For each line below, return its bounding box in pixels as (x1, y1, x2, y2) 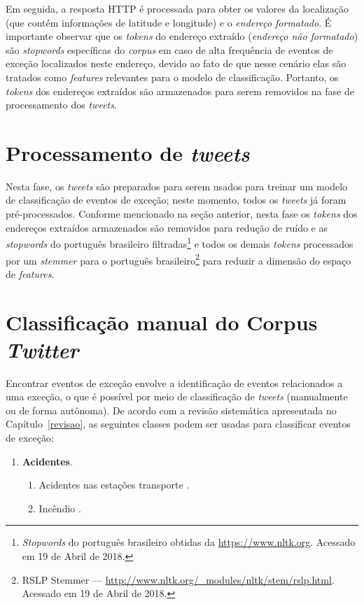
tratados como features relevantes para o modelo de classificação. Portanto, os (6, 69, 339, 84)
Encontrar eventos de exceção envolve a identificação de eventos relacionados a (6, 375, 343, 390)
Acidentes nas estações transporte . (38, 477, 190, 492)
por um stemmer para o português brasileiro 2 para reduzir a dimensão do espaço (6, 251, 351, 267)
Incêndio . (38, 500, 81, 515)
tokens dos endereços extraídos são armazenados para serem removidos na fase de (6, 83, 354, 98)
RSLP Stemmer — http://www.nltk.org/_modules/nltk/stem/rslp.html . (22, 572, 335, 587)
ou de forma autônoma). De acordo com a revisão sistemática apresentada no (6, 402, 337, 417)
